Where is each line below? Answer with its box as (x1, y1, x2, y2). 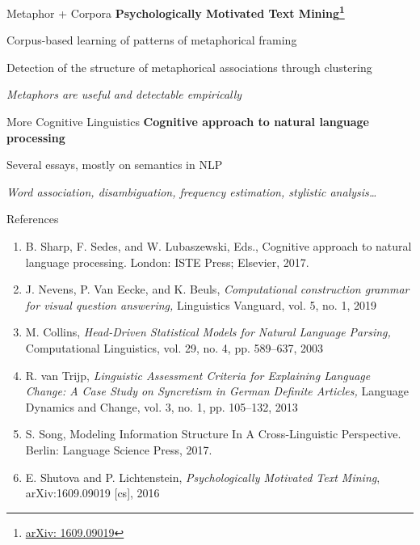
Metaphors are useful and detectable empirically (6, 86, 242, 103)
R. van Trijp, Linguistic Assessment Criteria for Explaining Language (25, 366, 371, 383)
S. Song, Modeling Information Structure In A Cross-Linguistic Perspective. (25, 425, 401, 442)
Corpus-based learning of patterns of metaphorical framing (6, 32, 297, 49)
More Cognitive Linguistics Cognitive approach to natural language (6, 113, 369, 130)
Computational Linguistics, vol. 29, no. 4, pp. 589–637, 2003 (25, 339, 324, 356)
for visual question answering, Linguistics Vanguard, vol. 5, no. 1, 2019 (25, 296, 376, 313)
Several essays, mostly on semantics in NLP (6, 156, 223, 173)
